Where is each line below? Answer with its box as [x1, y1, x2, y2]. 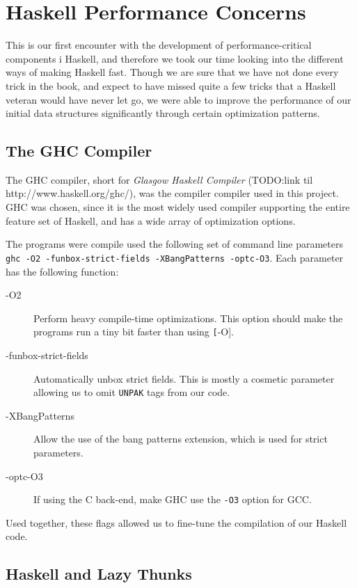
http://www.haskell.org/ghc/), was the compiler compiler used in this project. [6, 186, 339, 200]
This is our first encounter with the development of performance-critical [6, 38, 312, 52]
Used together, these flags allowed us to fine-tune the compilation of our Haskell [6, 515, 347, 530]
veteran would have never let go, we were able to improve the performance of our [6, 92, 351, 106]
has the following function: [6, 264, 119, 278]
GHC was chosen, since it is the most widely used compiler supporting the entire [6, 200, 350, 214]
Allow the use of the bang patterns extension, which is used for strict [33, 431, 328, 446]
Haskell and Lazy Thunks [6, 563, 192, 585]
